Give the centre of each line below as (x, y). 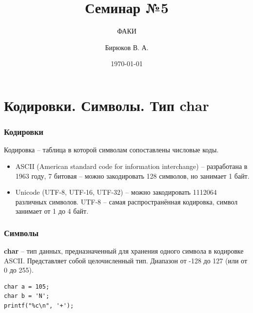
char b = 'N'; (27, 296)
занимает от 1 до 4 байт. (52, 211)
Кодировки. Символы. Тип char (107, 105)
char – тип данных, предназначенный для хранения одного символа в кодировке (124, 251)
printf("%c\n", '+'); (39, 306)
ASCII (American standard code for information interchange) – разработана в (131, 166)
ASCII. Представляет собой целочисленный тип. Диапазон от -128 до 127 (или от (126, 260)
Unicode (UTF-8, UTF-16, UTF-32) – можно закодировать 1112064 (116, 192)
